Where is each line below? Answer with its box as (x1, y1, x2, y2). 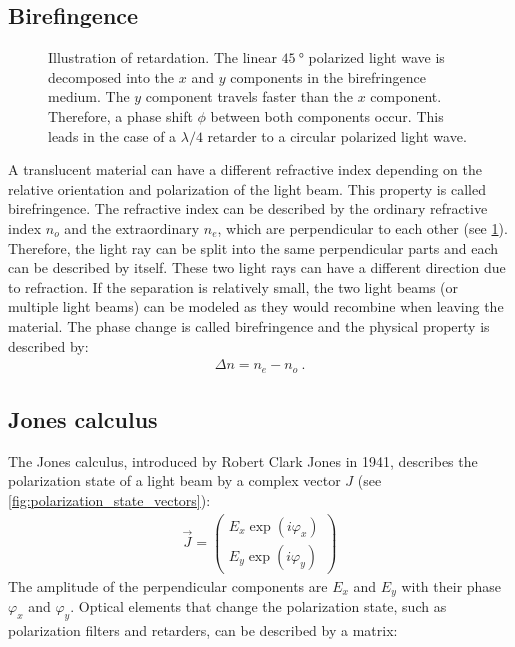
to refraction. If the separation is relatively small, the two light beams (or (8, 276, 459, 297)
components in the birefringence (230, 66, 426, 87)
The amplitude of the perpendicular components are (8, 575, 328, 596)
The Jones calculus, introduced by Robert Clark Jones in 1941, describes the (8, 450, 478, 471)
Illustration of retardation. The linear (48, 47, 277, 68)
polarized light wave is (308, 47, 445, 68)
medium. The (48, 86, 130, 107)
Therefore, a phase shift (48, 105, 193, 126)
